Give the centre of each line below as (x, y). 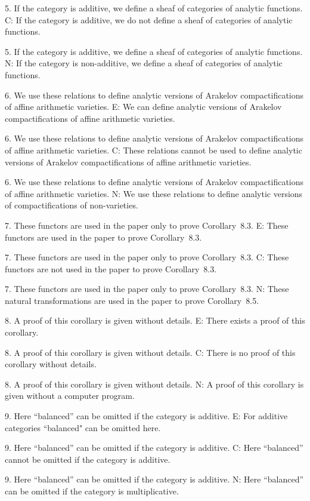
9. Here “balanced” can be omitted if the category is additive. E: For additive (146, 416)
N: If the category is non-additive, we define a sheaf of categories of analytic (144, 63)
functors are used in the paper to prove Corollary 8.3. (103, 237)
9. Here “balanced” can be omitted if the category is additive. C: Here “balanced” (154, 448)
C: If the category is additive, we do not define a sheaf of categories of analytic (149, 19)
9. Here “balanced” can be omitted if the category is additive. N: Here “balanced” (154, 479)
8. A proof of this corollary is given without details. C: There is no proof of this (150, 352)
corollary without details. (51, 364)
